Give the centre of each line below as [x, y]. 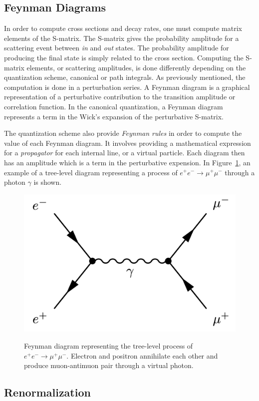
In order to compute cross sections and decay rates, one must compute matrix [123, 28]
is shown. [48, 182]
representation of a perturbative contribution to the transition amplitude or [120, 97]
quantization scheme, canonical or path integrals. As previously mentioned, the [125, 77]
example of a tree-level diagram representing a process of [91, 172]
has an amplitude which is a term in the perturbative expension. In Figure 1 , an [127, 162]
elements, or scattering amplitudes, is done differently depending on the [136, 67]
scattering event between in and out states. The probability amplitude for [117, 48]
